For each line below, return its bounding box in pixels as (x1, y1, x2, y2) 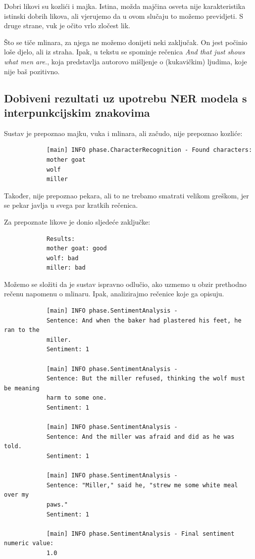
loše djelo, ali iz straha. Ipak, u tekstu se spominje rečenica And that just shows (4, 47, 245, 57)
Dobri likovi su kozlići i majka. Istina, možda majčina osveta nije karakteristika (4, 1, 246, 11)
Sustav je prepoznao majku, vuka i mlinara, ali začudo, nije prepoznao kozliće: (4, 128, 243, 138)
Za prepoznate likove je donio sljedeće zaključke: (4, 216, 151, 227)
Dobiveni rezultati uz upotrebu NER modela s (4, 90, 247, 105)
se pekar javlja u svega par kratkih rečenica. (4, 200, 138, 210)
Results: (46, 235, 75, 242)
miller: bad (46, 264, 86, 272)
